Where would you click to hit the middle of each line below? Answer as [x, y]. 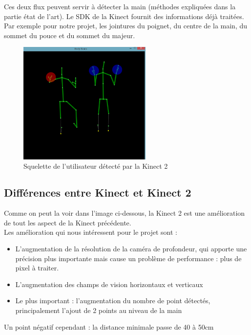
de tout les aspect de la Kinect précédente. [68, 222]
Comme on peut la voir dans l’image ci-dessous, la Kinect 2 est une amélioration [125, 213]
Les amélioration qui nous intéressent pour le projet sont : [91, 232]
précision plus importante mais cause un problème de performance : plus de [128, 258]
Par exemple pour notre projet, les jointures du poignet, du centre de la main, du [126, 26]
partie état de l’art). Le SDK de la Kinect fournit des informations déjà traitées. [124, 16]
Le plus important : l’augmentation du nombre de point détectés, [113, 301]
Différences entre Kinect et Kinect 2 [98, 192]
